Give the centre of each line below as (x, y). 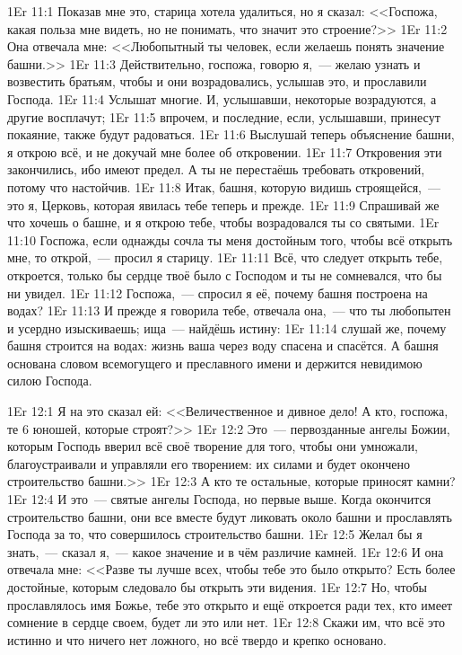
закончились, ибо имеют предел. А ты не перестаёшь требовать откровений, (216, 169)
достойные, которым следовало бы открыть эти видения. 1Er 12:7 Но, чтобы (217, 587)
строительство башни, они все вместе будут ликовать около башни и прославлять (230, 516)
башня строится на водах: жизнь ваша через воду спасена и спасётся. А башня (223, 345)
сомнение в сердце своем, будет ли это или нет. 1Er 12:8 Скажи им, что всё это (226, 622)
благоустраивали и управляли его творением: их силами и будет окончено (209, 463)
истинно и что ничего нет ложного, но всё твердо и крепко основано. (197, 639)
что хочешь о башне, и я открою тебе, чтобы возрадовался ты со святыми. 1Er (223, 222)
